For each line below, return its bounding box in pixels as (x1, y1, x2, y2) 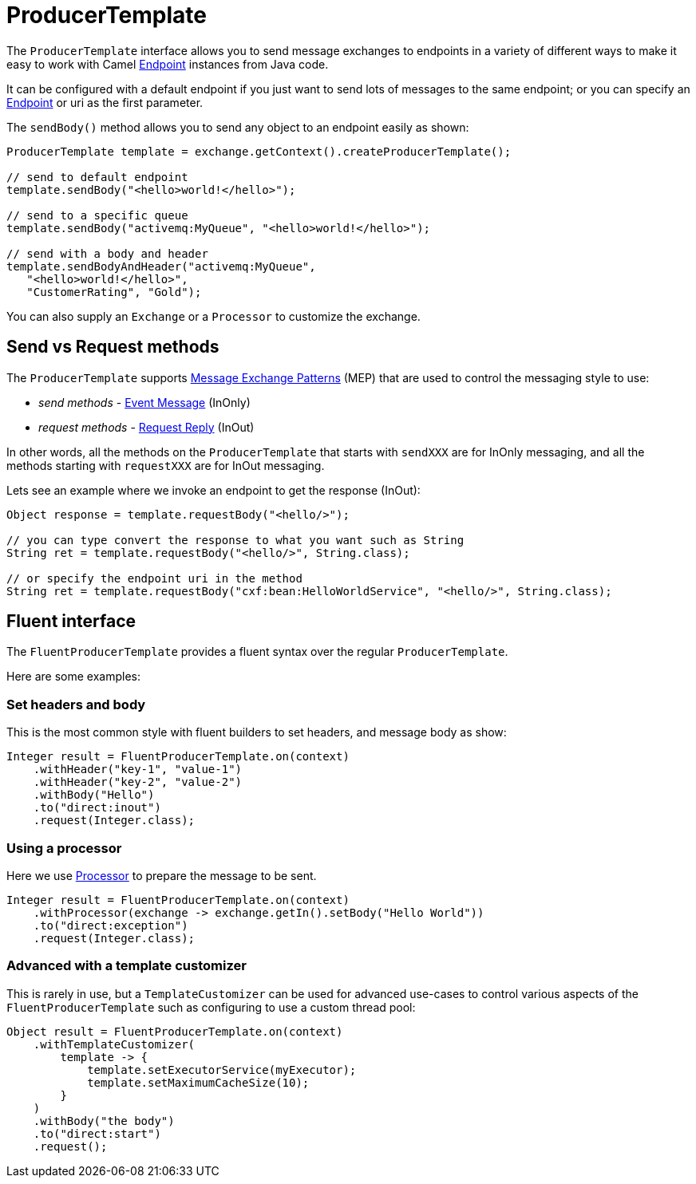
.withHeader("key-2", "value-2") (33, 776, 243, 789)
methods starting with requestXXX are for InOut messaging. (6, 458, 325, 472)
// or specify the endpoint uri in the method (6, 571, 303, 585)
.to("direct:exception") (33, 918, 188, 932)
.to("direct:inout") (33, 801, 161, 815)
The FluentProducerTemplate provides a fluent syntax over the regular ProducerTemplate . (6, 645, 508, 659)
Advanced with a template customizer (6, 957, 247, 974)
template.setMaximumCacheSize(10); (87, 1075, 310, 1089)
